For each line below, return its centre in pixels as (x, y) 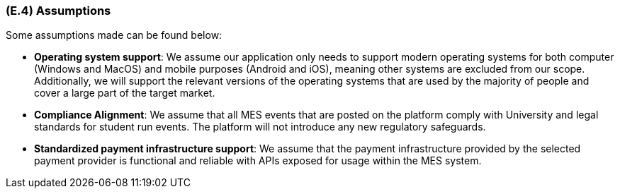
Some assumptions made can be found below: (114, 35)
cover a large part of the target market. (125, 93)
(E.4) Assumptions (58, 11)
